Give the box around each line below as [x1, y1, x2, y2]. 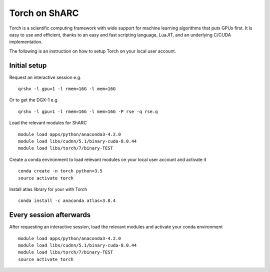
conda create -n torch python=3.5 [18, 168, 102, 174]
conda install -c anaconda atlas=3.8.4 [18, 198, 116, 203]
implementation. [9, 39, 42, 45]
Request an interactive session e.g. [9, 74, 82, 80]
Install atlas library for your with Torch [9, 186, 87, 192]
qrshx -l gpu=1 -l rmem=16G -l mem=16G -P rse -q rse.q [18, 108, 158, 114]
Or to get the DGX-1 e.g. [9, 97, 59, 103]
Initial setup [9, 61, 47, 69]
